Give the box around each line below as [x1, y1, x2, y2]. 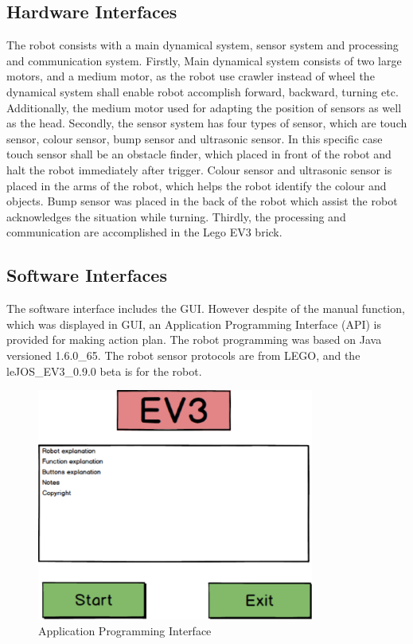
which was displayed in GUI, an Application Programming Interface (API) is [6, 315, 382, 332]
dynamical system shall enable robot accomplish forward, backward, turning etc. [6, 83, 399, 100]
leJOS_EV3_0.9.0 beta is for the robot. [6, 362, 202, 379]
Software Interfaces [6, 263, 167, 287]
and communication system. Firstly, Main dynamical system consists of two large [6, 52, 402, 68]
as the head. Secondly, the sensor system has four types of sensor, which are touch [6, 115, 407, 131]
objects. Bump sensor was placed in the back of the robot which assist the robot [6, 193, 398, 209]
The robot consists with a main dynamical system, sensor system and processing [6, 37, 399, 53]
